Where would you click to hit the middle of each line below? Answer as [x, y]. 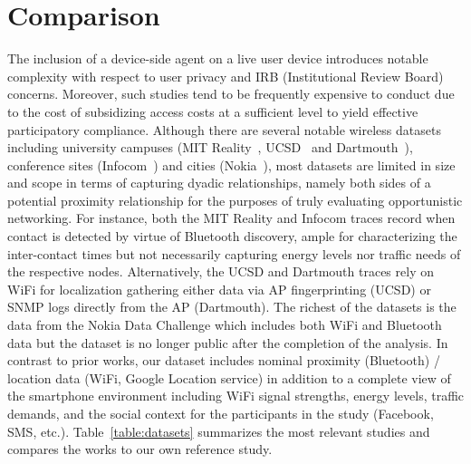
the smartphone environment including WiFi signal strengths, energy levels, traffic [236, 396]
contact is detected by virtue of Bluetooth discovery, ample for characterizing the [232, 236]
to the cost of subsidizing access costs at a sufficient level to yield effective [213, 111]
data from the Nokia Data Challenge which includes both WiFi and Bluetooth [225, 325]
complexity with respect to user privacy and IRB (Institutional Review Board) [226, 76]
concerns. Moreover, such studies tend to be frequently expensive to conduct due [231, 94]
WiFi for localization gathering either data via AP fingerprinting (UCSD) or [219, 289]
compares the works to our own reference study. [140, 449]
